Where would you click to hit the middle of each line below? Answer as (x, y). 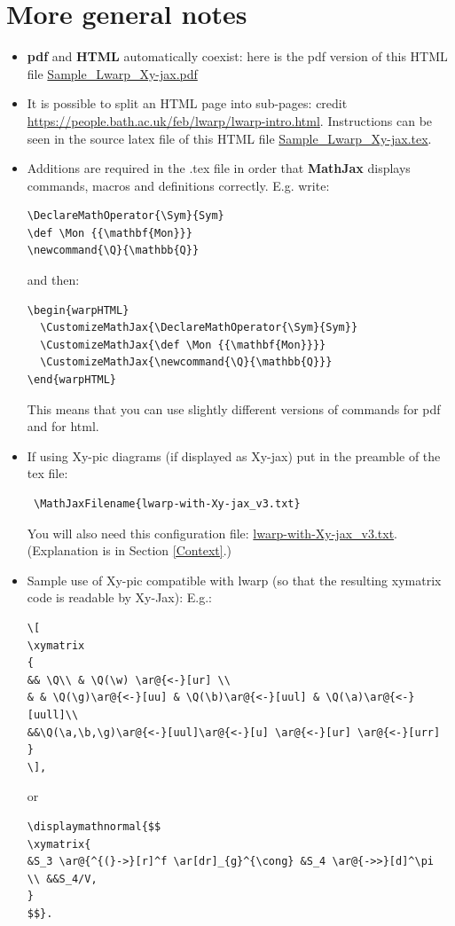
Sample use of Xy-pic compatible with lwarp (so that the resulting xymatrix (234, 580)
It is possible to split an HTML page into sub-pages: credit (187, 103)
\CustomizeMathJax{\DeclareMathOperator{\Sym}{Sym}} (199, 328)
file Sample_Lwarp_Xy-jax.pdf (112, 73)
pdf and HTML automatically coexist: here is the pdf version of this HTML (237, 56)
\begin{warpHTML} (78, 310)
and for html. (63, 426)
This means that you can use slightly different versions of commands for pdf (234, 408)
